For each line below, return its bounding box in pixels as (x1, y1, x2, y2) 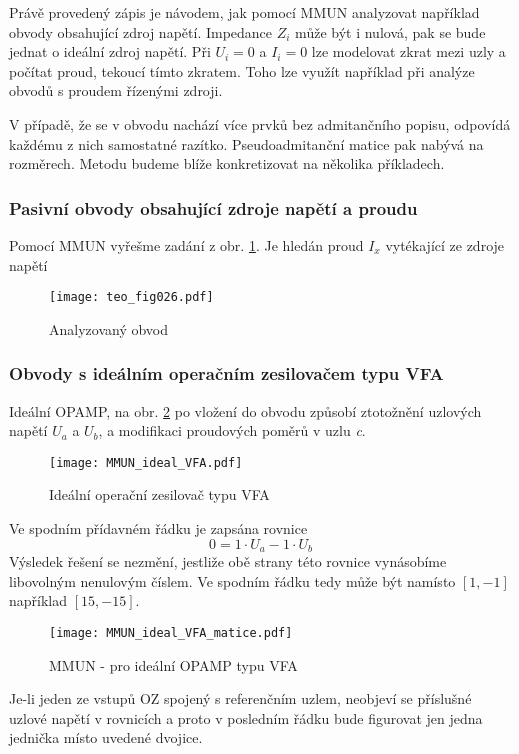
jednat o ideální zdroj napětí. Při (9, 41, 211, 62)
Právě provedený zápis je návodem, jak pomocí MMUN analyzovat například (9, 2, 480, 22)
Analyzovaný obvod (49, 318, 169, 339)
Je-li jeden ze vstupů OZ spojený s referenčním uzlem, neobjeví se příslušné (9, 688, 472, 709)
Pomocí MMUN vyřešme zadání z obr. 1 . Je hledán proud (9, 234, 364, 255)
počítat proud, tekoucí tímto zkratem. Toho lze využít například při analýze (9, 60, 475, 81)
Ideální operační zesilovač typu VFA (49, 484, 270, 505)
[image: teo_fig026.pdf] (49, 290, 214, 305)
